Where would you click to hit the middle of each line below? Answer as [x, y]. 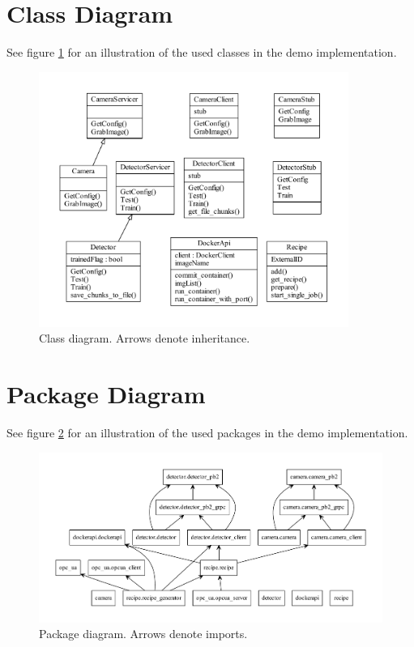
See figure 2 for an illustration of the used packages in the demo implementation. [207, 432]
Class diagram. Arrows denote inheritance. [145, 338]
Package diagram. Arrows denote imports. [143, 634]
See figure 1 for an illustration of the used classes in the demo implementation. [202, 52]
